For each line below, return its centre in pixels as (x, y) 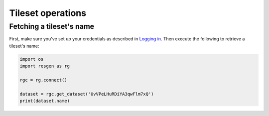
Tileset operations (48, 13)
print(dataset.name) (45, 101)
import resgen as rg (45, 66)
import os (32, 59)
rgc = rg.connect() (43, 80)
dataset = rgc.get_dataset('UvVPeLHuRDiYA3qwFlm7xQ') (87, 94)
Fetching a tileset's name (52, 26)
